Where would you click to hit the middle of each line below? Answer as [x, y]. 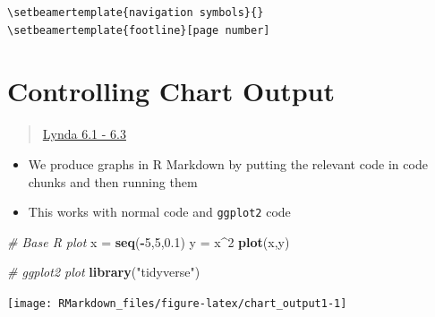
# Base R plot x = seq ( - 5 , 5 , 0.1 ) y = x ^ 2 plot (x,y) [149, 241]
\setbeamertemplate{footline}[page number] [139, 30]
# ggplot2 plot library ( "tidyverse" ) [104, 272]
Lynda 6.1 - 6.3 [84, 134]
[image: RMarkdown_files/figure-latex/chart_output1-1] [177, 303]
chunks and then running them [113, 181]
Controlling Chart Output [171, 91]
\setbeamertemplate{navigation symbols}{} [136, 13]
